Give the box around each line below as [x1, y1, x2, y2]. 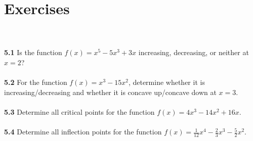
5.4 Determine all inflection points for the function [4, 126, 162, 137]
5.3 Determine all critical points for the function [4, 106, 155, 117]
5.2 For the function [4, 77, 67, 87]
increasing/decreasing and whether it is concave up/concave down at [4, 86, 217, 97]
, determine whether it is [128, 77, 205, 87]
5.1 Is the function [4, 47, 62, 58]
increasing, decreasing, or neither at [138, 47, 249, 58]
